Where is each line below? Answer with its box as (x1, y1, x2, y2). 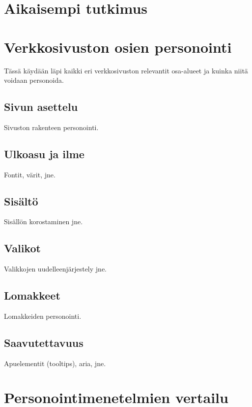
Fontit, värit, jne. (4, 169, 56, 179)
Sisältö (4, 193, 38, 208)
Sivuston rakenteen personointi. (4, 122, 99, 132)
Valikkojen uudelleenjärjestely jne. (4, 264, 107, 274)
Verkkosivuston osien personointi (4, 36, 232, 57)
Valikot (4, 240, 41, 256)
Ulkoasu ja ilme (4, 146, 84, 161)
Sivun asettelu (4, 99, 78, 114)
